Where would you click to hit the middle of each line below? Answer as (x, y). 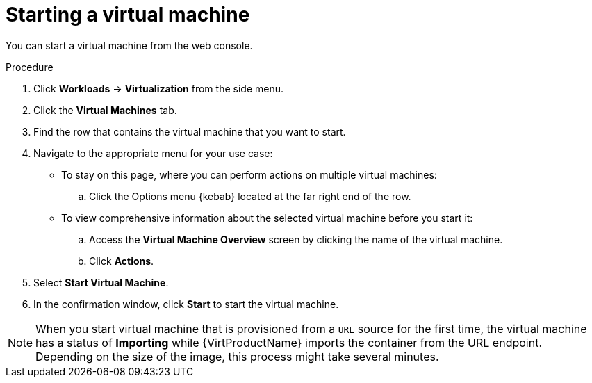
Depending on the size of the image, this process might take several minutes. (237, 356)
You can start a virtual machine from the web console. (129, 45)
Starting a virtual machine (128, 15)
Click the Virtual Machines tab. (105, 110)
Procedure (30, 67)
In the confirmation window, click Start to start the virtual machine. (186, 304)
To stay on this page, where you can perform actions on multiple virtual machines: (249, 174)
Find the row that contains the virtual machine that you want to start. (190, 131)
